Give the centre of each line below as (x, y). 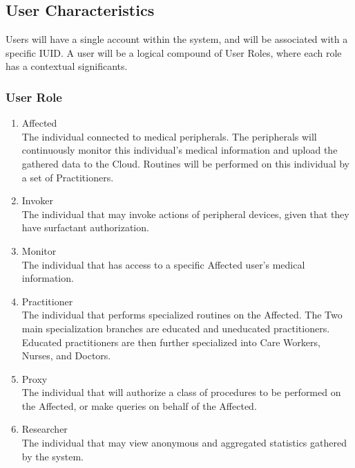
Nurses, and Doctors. (66, 355)
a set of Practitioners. (68, 177)
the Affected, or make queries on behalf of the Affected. (139, 405)
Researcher (45, 429)
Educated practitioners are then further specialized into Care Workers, (171, 342)
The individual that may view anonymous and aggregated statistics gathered (184, 443)
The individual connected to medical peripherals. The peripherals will (169, 136)
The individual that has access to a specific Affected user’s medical (163, 264)
